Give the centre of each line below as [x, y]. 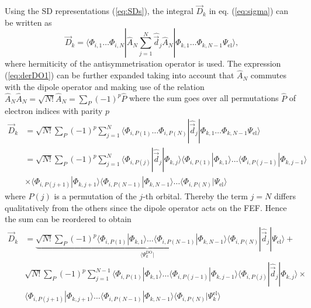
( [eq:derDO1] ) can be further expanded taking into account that [120, 75]
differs [285, 196]
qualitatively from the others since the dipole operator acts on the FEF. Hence [146, 207]
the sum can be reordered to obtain [68, 219]
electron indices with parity [54, 111]
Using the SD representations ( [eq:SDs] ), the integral [99, 11]
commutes [268, 75]
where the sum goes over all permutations [204, 98]
